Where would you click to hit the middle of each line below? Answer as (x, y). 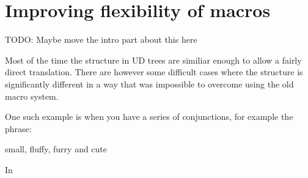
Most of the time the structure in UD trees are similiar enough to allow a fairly (153, 60)
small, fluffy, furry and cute (56, 149)
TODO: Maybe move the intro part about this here (101, 39)
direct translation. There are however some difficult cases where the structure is (154, 72)
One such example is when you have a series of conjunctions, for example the (149, 117)
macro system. (32, 96)
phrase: (18, 128)
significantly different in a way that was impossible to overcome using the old (149, 83)
